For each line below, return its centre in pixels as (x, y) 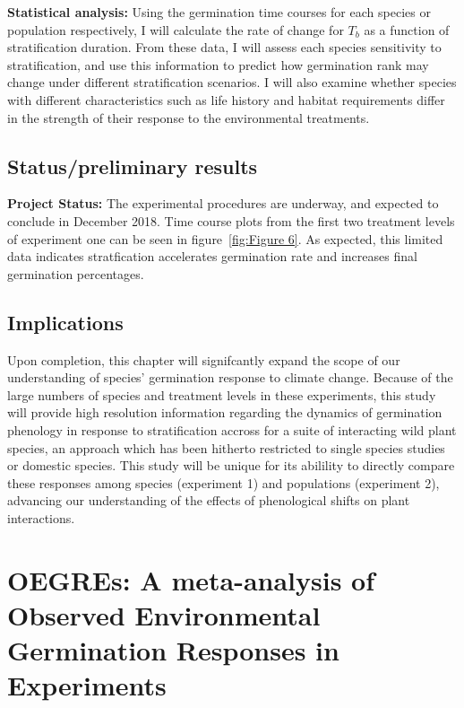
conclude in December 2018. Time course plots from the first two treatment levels (231, 220)
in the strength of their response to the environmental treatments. (189, 117)
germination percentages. (76, 273)
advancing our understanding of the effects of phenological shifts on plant (209, 500)
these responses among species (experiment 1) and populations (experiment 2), (223, 482)
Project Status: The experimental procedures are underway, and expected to (223, 203)
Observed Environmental (164, 614)
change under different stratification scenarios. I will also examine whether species (232, 82)
